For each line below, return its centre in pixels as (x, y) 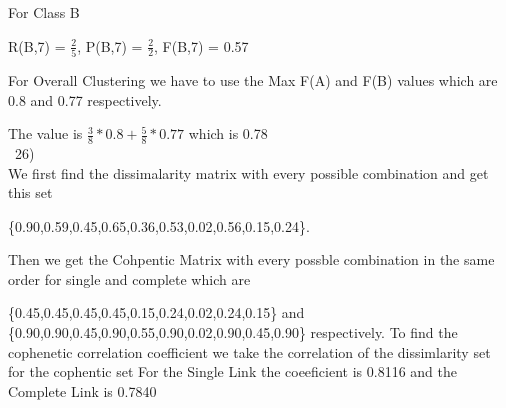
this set (30, 192)
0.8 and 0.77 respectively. (85, 99)
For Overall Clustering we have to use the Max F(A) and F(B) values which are (253, 79)
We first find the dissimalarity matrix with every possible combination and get (248, 172)
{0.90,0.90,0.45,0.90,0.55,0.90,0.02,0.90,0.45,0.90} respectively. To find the (233, 332)
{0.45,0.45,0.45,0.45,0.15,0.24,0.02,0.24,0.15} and (156, 312)
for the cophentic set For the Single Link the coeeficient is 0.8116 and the (232, 371)
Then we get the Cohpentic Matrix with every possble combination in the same (251, 259)
